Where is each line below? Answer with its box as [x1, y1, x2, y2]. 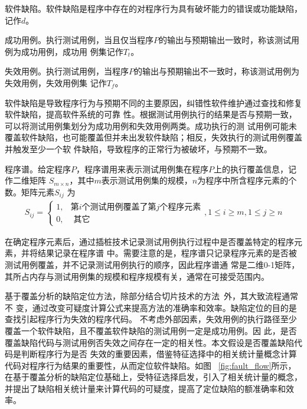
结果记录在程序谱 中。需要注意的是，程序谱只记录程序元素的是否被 [37, 247, 297, 259]
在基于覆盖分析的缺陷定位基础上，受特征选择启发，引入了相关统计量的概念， [5, 371, 302, 383]
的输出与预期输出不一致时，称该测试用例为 [134, 65, 299, 77]
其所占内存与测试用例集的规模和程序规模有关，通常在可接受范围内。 [5, 270, 269, 282]
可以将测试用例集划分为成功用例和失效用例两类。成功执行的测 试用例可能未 [5, 119, 297, 132]
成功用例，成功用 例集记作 [21, 45, 123, 57]
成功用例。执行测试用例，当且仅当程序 [5, 34, 153, 46]
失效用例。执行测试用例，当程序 [5, 65, 129, 77]
